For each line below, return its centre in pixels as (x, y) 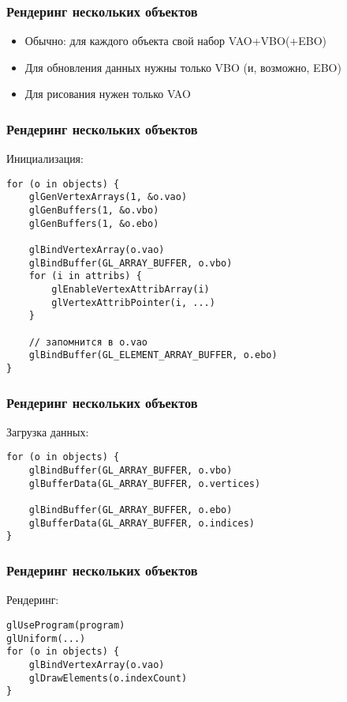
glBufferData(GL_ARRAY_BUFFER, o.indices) (142, 523)
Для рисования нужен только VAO (108, 94)
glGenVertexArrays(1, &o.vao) (108, 197)
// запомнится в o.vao (88, 342)
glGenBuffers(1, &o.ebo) (94, 223)
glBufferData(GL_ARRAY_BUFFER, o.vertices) (145, 483)
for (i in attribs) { (85, 276)
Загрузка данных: (48, 431)
